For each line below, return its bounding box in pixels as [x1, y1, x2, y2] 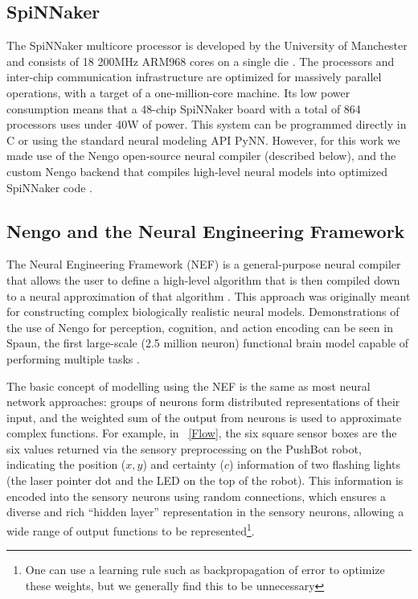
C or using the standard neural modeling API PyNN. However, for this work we [6, 131, 400, 148]
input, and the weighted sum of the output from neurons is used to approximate [6, 408, 402, 425]
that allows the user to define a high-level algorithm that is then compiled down [6, 271, 400, 288]
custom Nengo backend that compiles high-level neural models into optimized [6, 162, 387, 179]
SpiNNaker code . [6, 178, 93, 195]
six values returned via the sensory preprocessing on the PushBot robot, [6, 440, 362, 457]
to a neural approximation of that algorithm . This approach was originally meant [6, 287, 411, 304]
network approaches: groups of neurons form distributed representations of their [6, 393, 400, 410]
